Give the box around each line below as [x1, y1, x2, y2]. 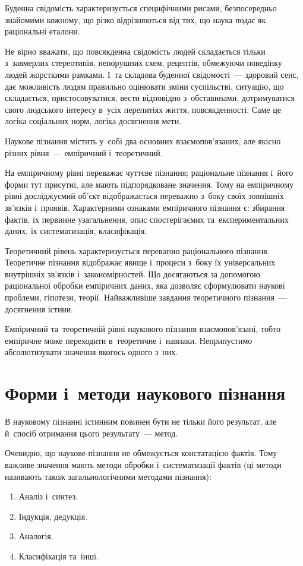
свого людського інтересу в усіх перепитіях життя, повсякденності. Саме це [5, 103, 281, 115]
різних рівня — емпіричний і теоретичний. [5, 146, 163, 159]
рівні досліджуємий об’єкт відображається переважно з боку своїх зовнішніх [5, 189, 284, 202]
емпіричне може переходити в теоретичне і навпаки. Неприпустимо [5, 334, 252, 346]
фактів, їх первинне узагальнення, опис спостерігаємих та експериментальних [5, 213, 289, 225]
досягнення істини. [5, 302, 74, 315]
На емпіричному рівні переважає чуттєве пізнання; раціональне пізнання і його [5, 166, 293, 179]
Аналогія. [18, 530, 53, 542]
